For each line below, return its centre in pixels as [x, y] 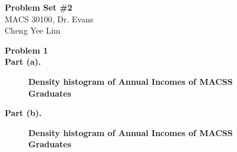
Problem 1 [27, 50]
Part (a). [23, 62]
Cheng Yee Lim [33, 30]
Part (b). [23, 113]
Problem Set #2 [39, 7]
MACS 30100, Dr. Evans [49, 19]
